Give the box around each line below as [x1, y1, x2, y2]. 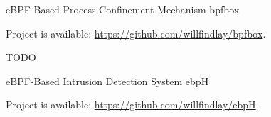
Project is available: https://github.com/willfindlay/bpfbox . [6, 26, 266, 40]
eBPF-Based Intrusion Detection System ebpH [6, 73, 209, 88]
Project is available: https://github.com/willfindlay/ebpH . [6, 97, 259, 112]
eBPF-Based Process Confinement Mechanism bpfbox [6, 2, 240, 16]
